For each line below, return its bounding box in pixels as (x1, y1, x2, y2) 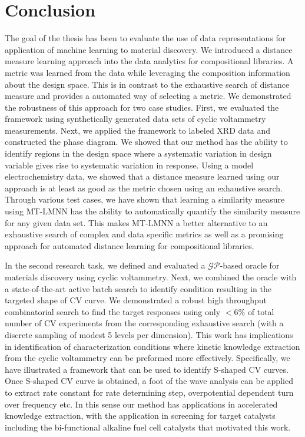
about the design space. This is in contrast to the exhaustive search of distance (5, 78, 290, 90)
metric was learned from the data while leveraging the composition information (5, 66, 290, 78)
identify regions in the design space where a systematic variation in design (5, 147, 272, 160)
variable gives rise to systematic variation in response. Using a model (5, 158, 254, 171)
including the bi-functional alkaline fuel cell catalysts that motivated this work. (5, 421, 291, 433)
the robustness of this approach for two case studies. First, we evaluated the (5, 101, 279, 113)
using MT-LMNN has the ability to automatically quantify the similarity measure (5, 205, 300, 217)
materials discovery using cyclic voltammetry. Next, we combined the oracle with (5, 271, 297, 283)
